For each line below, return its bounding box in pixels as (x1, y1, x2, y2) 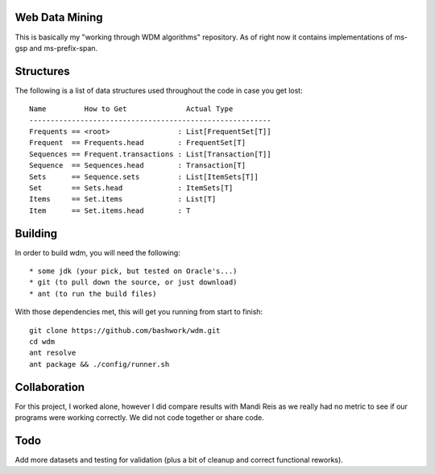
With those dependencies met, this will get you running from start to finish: (14, 307, 263, 317)
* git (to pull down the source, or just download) (29, 278, 238, 287)
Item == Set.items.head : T (29, 206, 191, 215)
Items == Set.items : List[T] (29, 194, 217, 204)
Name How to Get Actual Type (29, 105, 234, 114)
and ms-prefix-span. (29, 43, 98, 52)
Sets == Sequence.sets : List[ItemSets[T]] (29, 172, 259, 181)
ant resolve (29, 348, 77, 358)
